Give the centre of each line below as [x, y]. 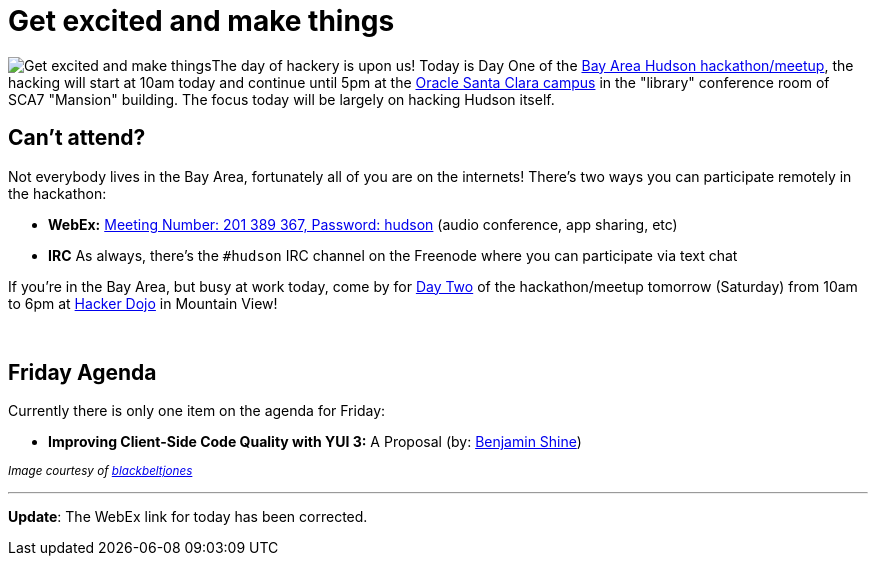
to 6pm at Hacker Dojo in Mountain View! [143, 303]
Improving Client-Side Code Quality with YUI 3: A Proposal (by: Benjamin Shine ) [315, 442]
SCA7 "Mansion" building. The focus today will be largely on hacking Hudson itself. [281, 99]
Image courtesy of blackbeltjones [100, 471]
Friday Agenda [82, 373]
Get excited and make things [201, 21]
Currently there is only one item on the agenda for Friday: [197, 411]
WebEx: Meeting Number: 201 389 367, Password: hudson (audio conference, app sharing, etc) [363, 224]
